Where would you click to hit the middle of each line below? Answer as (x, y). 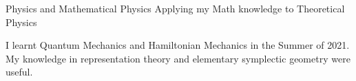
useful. (19, 72)
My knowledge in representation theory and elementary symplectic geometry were (178, 58)
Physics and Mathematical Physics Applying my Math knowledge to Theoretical (175, 8)
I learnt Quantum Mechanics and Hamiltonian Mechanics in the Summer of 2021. (178, 45)
